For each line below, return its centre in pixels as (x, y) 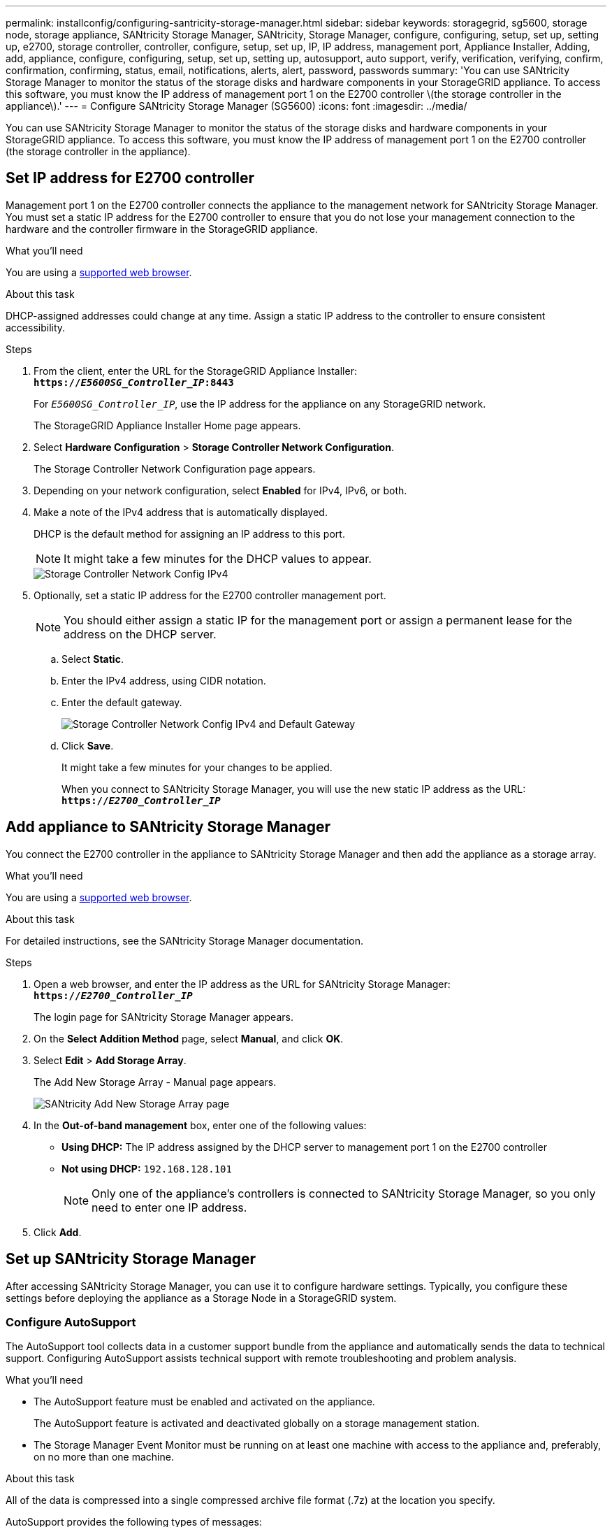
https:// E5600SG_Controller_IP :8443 (134, 382)
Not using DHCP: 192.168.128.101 (147, 1168)
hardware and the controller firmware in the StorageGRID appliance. (162, 229)
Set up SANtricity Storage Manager (131, 1259)
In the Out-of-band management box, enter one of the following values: (200, 1125)
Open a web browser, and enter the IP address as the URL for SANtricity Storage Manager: (242, 984)
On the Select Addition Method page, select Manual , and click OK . (189, 1038)
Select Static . (93, 659)
